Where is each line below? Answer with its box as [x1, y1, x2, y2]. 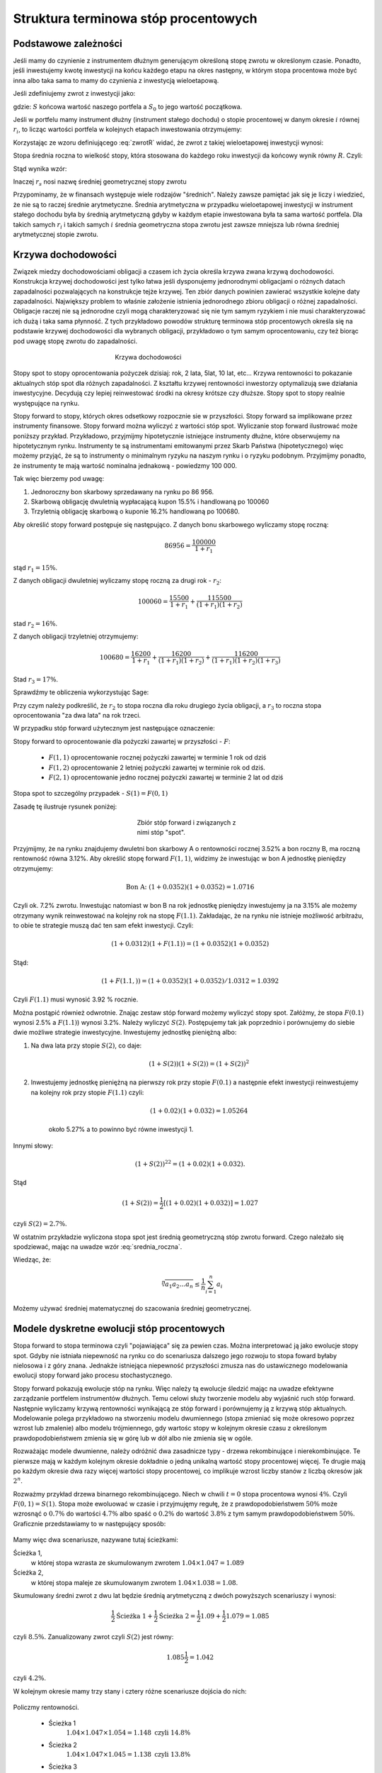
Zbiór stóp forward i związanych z [137, 818, 236, 827]
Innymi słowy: [13, 1141, 53, 1150]
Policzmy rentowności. [13, 1703, 79, 1711]
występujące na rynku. [13, 399, 80, 407]
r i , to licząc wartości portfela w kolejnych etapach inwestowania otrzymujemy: [13, 125, 242, 135]
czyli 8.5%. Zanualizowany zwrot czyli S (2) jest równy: [13, 1633, 174, 1641]
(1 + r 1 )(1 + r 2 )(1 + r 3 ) [212, 657, 281, 667]
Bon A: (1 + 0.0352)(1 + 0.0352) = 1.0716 [125, 883, 255, 891]
